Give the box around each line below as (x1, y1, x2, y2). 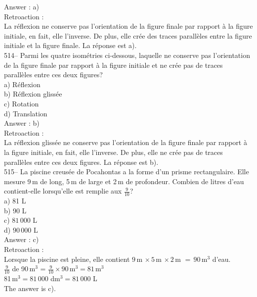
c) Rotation (4, 98, 39, 108)
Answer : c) (4, 234, 39, 245)
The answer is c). (4, 283, 56, 293)
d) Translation (4, 108, 47, 118)
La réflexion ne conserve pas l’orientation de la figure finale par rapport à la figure (4, 21, 253, 31)
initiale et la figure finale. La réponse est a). (4, 40, 137, 50)
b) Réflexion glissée (4, 89, 62, 99)
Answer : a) (4, 1, 39, 11)
